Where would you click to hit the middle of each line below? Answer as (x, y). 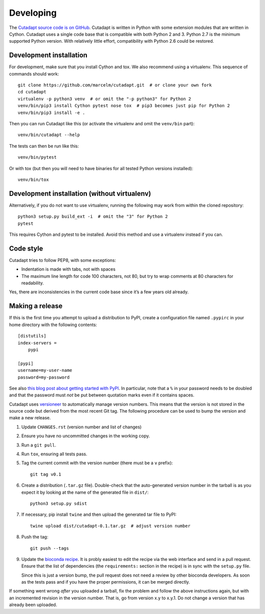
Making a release (36, 306)
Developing (33, 13)
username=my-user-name (45, 370)
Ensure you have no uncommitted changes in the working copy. (86, 436)
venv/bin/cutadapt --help (49, 135)
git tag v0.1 (46, 474)
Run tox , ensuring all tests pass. (54, 454)
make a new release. (30, 418)
